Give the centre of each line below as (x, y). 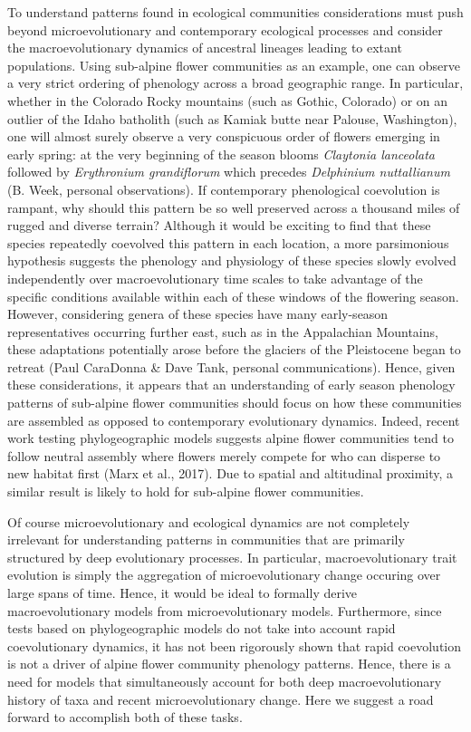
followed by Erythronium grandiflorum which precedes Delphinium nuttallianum (229, 172)
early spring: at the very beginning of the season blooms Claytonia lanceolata (221, 154)
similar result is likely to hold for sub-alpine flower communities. (186, 491)
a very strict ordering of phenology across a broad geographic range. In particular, (235, 83)
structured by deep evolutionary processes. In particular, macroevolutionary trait (232, 557)
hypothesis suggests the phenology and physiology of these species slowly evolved (232, 260)
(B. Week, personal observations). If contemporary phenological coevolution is (224, 189)
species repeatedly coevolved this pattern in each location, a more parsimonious (228, 242)
